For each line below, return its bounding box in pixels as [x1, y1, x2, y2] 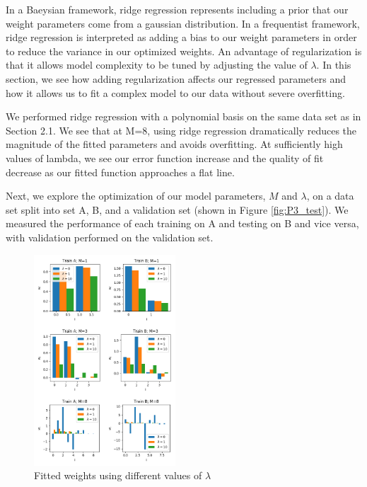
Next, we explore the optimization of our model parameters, [6, 188, 266, 203]
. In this [316, 57, 351, 72]
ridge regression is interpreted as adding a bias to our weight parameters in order [6, 30, 357, 45]
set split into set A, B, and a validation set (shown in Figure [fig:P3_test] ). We [6, 202, 349, 217]
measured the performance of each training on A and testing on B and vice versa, [6, 216, 359, 231]
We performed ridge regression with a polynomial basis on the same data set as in [6, 109, 361, 124]
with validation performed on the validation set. [6, 229, 214, 244]
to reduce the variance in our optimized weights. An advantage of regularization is [6, 43, 362, 58]
